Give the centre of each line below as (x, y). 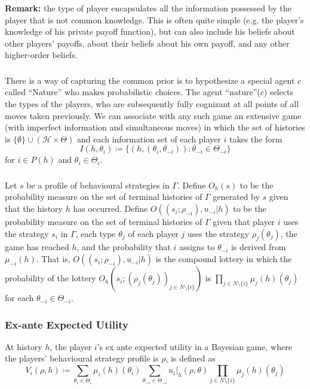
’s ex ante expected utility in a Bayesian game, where (194, 346)
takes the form (256, 139)
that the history (34, 209)
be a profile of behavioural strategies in (98, 185)
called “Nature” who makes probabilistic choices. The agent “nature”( (133, 92)
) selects (278, 92)
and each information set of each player (149, 139)
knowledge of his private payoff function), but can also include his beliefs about (150, 31)
